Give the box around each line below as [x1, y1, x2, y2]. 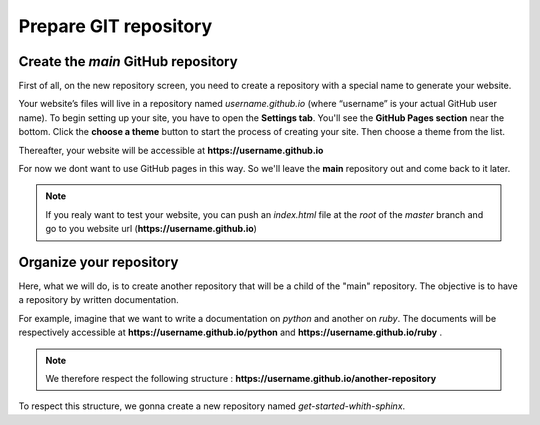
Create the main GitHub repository [18, 53, 239, 70]
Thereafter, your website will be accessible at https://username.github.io [18, 144, 324, 156]
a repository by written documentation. [18, 294, 179, 306]
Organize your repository [18, 254, 179, 270]
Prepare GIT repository [18, 15, 213, 37]
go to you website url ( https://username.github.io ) [45, 223, 257, 235]
